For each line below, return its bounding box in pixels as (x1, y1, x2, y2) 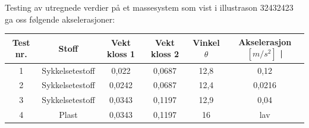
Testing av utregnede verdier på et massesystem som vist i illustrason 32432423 (5, 1, 294, 13)
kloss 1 (106, 48, 135, 60)
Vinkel (193, 36, 220, 48)
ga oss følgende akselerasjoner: (5, 13, 115, 25)
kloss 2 (150, 48, 179, 60)
